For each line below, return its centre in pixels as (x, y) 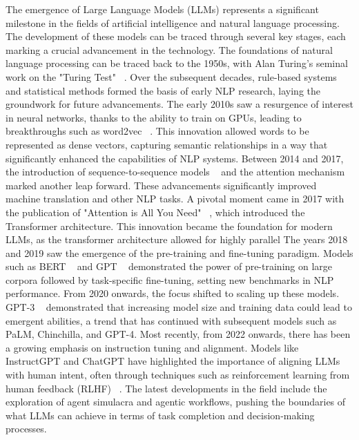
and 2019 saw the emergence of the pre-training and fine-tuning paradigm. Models (179, 252)
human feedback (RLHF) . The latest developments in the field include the (166, 388)
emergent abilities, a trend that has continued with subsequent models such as (171, 320)
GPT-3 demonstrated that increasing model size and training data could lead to (179, 307)
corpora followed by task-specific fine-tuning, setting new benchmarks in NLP (170, 279)
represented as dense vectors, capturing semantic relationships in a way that (167, 144)
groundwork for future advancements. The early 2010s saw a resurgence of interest (179, 104)
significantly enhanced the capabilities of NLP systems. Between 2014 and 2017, (175, 158)
